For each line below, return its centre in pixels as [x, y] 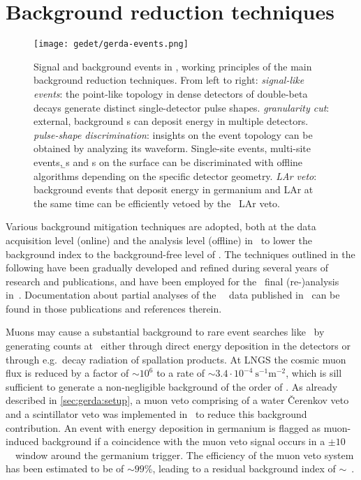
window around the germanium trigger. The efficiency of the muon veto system [184, 455]
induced [22, 441]
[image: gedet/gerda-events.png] [111, 44]
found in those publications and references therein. [114, 308]
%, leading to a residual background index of [240, 468]
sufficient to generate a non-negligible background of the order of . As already [172, 386]
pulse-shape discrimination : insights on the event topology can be [173, 134]
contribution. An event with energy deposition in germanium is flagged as [163, 427]
